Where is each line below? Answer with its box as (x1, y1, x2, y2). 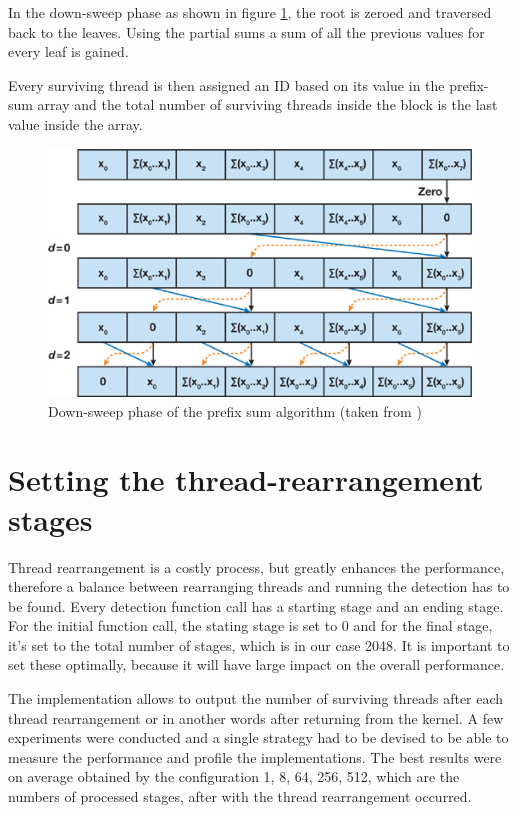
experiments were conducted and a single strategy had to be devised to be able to (8, 727, 509, 748)
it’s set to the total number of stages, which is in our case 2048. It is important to (8, 634, 510, 655)
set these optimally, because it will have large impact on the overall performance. (8, 654, 505, 675)
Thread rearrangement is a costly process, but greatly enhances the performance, (8, 556, 505, 577)
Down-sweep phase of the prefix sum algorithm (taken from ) (48, 400, 422, 421)
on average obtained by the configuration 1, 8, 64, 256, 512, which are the (8, 766, 460, 787)
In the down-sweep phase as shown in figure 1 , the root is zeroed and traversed (8, 2, 492, 22)
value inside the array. (8, 113, 143, 134)
